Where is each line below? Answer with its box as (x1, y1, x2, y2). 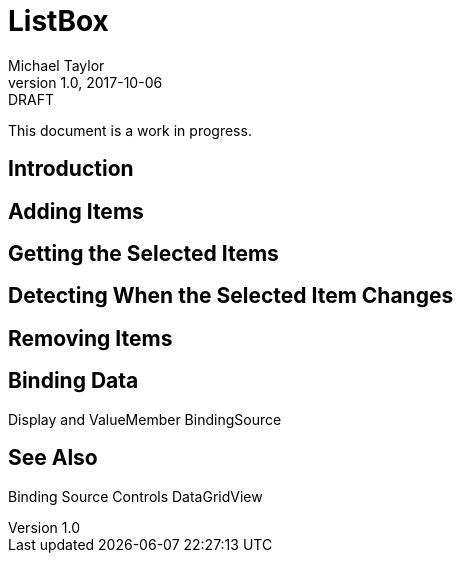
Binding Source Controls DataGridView (8, 487, 263, 505)
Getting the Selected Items (8, 241, 279, 267)
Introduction (8, 156, 134, 182)
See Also (8, 445, 98, 471)
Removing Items (8, 325, 173, 351)
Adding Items (8, 198, 144, 224)
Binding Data (8, 368, 139, 394)
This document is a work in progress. (8, 121, 252, 139)
